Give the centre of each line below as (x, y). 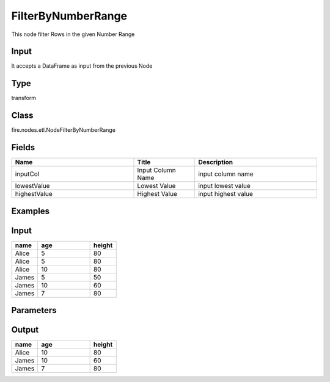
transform (24, 98)
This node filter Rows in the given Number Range (73, 34)
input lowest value (224, 186)
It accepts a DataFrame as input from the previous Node (82, 66)
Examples (31, 211)
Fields (23, 147)
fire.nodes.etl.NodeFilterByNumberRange (64, 130)
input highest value (226, 194)
